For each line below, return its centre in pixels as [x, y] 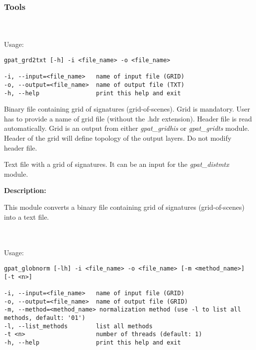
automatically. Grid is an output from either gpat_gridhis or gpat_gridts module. [127, 128]
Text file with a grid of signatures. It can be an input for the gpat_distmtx [117, 164]
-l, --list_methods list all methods [78, 326]
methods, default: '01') [45, 318]
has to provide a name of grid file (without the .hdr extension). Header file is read [128, 118]
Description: [25, 190]
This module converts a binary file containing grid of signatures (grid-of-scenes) [124, 207]
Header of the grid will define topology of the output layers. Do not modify [118, 138]
